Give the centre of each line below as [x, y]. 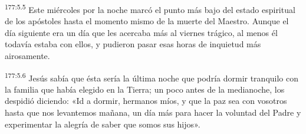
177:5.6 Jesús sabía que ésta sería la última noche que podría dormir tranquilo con [152, 77]
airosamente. [27, 56]
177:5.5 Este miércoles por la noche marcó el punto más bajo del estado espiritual [150, 9]
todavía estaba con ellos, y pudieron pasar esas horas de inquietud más [133, 44]
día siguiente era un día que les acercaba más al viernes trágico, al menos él [141, 32]
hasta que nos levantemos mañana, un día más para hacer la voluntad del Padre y [153, 112]
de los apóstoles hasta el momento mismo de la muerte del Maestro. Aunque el [147, 21]
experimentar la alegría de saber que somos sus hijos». [103, 124]
